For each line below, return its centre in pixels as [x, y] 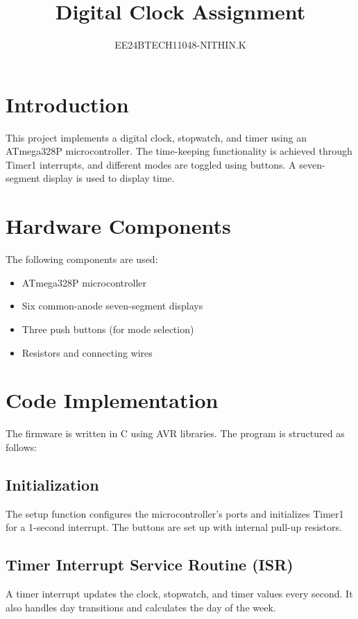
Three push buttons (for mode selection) [108, 329]
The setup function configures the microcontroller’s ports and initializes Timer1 [175, 513]
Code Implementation [112, 400]
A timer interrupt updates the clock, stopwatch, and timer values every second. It [179, 594]
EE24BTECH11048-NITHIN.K [180, 45]
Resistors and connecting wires [87, 352]
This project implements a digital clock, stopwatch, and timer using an [156, 137]
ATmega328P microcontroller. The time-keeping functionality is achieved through [179, 151]
